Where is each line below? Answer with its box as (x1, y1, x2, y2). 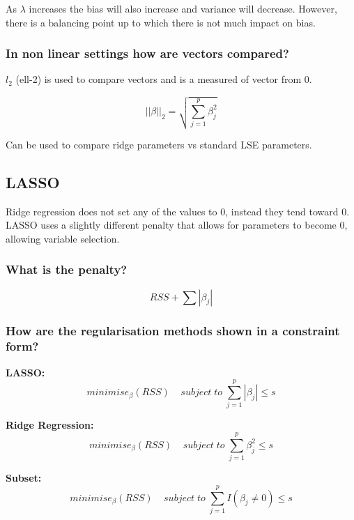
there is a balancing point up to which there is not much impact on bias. (6, 15, 316, 29)
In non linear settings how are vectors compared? (6, 45, 289, 62)
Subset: (6, 471, 42, 485)
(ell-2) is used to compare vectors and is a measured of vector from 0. (15, 72, 312, 86)
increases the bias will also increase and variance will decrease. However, (29, 1, 337, 15)
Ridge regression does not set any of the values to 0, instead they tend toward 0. (6, 204, 350, 218)
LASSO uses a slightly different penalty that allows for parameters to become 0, (6, 217, 348, 232)
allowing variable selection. (6, 231, 120, 245)
